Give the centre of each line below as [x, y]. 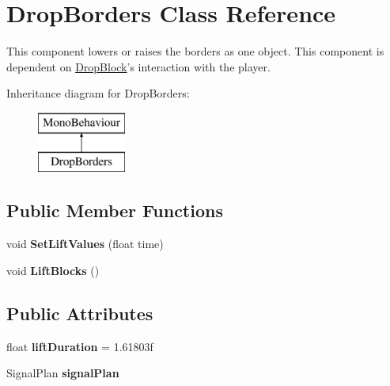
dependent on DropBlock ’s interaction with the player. [138, 66]
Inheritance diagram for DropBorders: [98, 93]
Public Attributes [80, 313]
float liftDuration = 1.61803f [80, 346]
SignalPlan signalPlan [63, 373]
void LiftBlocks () [53, 270]
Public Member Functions [115, 210]
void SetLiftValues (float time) [85, 244]
